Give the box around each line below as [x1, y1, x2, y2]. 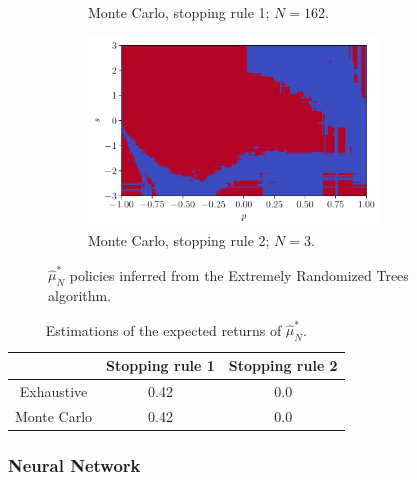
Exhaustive [19, 381, 88, 402]
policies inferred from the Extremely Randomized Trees [69, 264, 409, 285]
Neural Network [8, 452, 141, 477]
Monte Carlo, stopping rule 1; [88, 2, 270, 22]
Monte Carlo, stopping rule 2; [88, 229, 270, 250]
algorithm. [48, 285, 112, 306]
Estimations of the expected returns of [45, 319, 282, 340]
